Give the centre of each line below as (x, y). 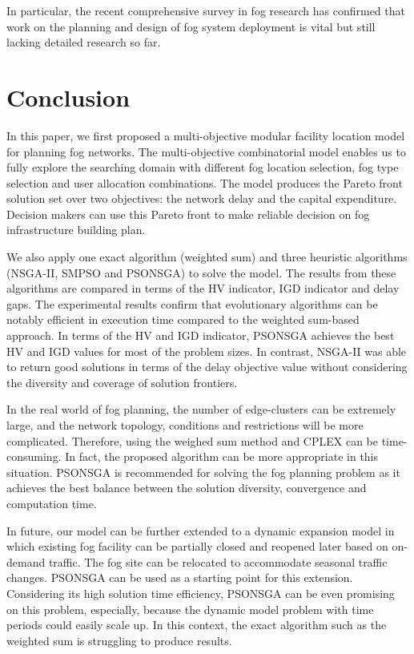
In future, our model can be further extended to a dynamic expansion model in (201, 530)
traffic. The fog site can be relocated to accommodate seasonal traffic (218, 561)
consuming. (34, 456)
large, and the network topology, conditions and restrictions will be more (185, 425)
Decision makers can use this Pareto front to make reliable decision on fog (188, 214)
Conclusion (68, 97)
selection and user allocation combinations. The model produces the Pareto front (205, 182)
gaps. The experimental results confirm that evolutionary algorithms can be (192, 303)
